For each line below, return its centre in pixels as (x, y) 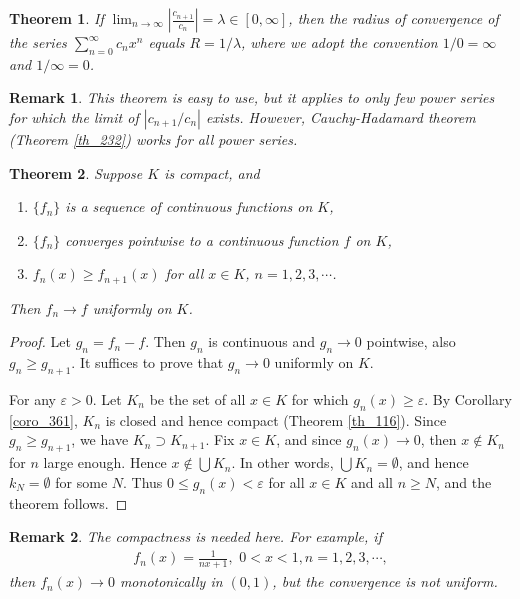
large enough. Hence (105, 462)
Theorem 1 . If (56, 18)
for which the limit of (74, 116)
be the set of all (197, 399)
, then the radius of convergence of (393, 18)
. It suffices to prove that (147, 362)
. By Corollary (468, 399)
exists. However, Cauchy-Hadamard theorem (340, 116)
